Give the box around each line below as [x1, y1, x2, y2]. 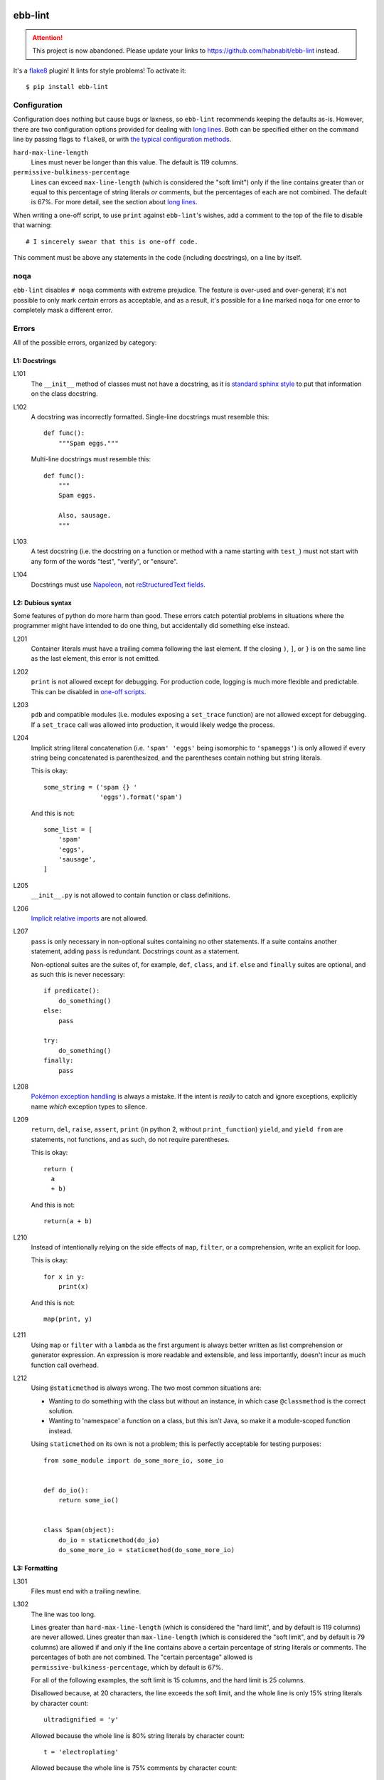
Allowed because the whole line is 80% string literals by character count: [31, 1731, 245, 1740]
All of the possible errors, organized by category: [13, 338, 157, 347]
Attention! [32, 33, 63, 42]
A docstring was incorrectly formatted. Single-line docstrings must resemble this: [31, 413, 270, 422]
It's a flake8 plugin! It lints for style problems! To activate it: [13, 66, 186, 75]
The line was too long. [31, 1610, 96, 1618]
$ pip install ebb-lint [26, 83, 109, 91]
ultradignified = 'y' [43, 1716, 119, 1724]
